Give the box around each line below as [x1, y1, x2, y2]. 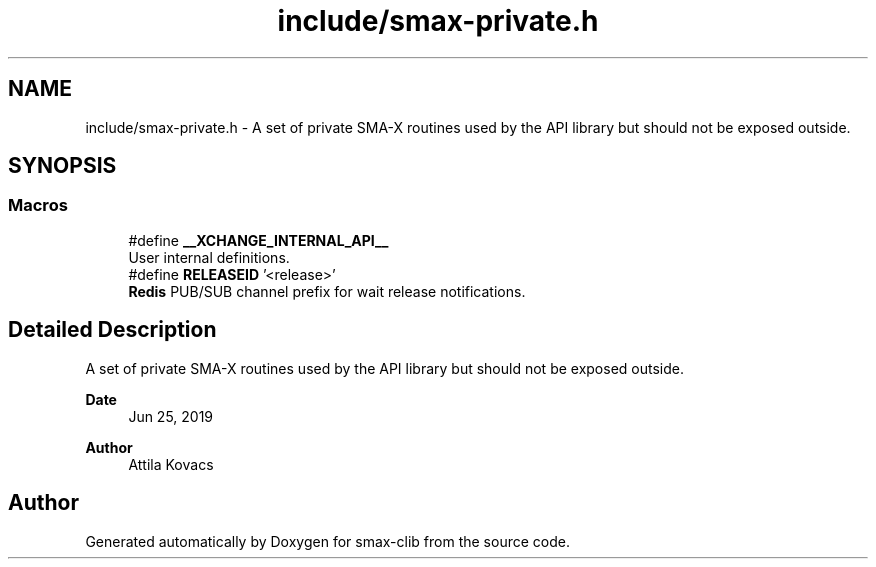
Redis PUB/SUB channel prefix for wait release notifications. [128, 282, 526, 300]
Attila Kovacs [128, 455, 214, 473]
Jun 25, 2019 [128, 407, 214, 425]
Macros [8, 195, 68, 216]
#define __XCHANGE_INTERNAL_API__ [128, 231, 389, 249]
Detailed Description [8, 317, 217, 343]
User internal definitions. [128, 248, 290, 266]
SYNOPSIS [8, 153, 117, 179]
